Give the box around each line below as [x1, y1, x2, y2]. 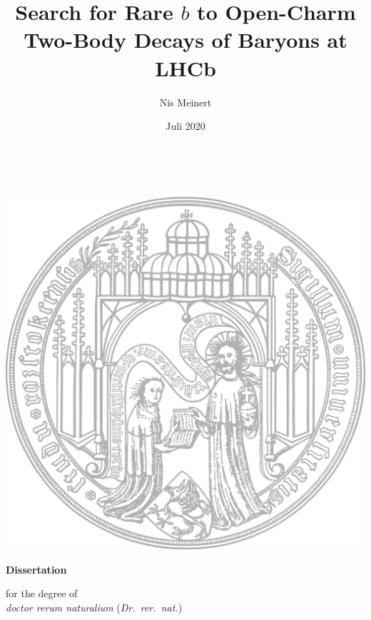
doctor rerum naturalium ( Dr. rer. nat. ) [6, 599, 183, 614]
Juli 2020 [166, 118, 205, 133]
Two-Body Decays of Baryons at [24, 25, 347, 54]
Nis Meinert [159, 94, 212, 109]
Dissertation [6, 561, 67, 576]
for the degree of [6, 586, 78, 601]
